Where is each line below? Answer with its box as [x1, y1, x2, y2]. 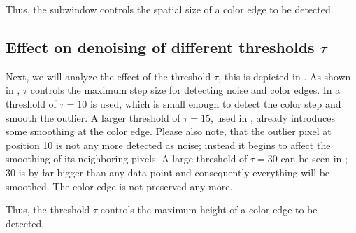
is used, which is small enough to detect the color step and [90, 96, 341, 111]
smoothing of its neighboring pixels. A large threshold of [6, 151, 248, 166]
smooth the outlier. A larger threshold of [6, 110, 180, 125]
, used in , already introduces [211, 110, 336, 125]
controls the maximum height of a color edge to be [100, 202, 318, 217]
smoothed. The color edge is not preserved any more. [6, 178, 233, 193]
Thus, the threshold [6, 202, 90, 217]
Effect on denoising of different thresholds [6, 36, 315, 57]
